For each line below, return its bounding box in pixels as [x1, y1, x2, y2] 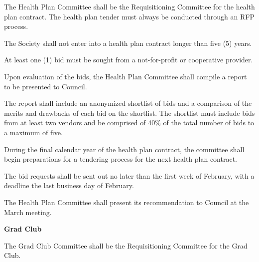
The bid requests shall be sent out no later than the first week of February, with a [4, 170, 255, 181]
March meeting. [4, 207, 52, 217]
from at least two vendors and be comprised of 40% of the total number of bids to [4, 117, 255, 128]
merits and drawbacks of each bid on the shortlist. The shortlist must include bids [4, 107, 255, 118]
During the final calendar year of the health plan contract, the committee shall [4, 144, 245, 154]
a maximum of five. [4, 127, 63, 137]
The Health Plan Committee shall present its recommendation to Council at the [4, 197, 249, 207]
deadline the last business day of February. [4, 180, 134, 191]
